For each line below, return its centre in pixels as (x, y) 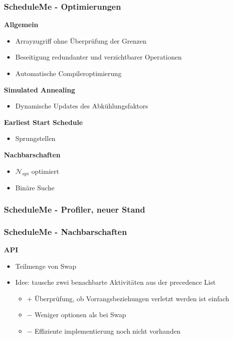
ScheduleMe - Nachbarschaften (66, 231)
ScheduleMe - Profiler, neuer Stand (75, 209)
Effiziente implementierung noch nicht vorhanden (108, 331)
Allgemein (21, 24)
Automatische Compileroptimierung (68, 73)
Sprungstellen (35, 138)
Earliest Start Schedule (43, 122)
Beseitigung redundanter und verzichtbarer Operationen (99, 57)
